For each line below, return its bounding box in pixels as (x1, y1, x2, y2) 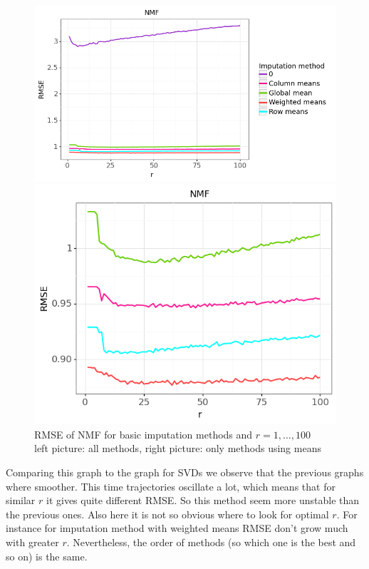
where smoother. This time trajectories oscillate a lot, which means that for (6, 478, 336, 493)
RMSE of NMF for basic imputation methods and (34, 426, 253, 441)
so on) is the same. (6, 548, 88, 563)
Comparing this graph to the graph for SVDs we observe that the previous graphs (6, 464, 364, 479)
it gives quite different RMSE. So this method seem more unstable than (46, 493, 360, 508)
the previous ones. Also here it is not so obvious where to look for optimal (6, 506, 329, 521)
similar (6, 493, 36, 508)
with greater (6, 534, 59, 549)
